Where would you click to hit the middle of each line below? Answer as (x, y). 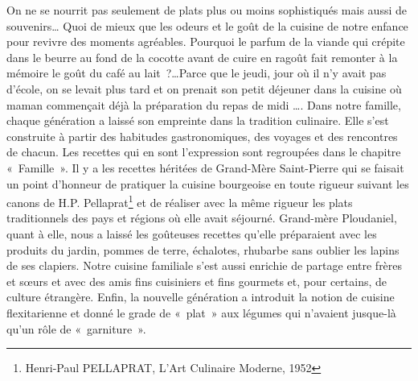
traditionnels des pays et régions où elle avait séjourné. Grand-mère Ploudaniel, (202, 218)
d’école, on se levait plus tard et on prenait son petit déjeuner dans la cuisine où (204, 88)
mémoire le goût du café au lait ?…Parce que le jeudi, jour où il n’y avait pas (197, 73)
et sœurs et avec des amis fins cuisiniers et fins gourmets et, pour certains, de (197, 281)
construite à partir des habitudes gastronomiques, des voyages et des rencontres (202, 136)
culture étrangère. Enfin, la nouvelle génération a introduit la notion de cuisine (201, 297)
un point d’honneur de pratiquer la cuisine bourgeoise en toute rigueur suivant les (208, 183)
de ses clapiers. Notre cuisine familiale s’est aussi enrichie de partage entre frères (205, 265)
